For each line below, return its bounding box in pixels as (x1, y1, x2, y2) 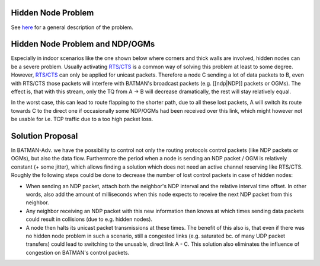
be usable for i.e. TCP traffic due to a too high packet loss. (11, 116, 153, 123)
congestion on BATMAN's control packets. (25, 249, 130, 256)
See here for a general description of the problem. (11, 24, 133, 31)
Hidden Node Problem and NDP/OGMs (11, 39, 155, 49)
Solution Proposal (11, 131, 78, 141)
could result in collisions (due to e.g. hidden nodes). (25, 216, 153, 223)
